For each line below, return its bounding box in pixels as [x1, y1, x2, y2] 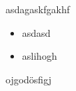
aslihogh [22, 49, 57, 63]
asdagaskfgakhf [6, 2, 70, 16]
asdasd [22, 25, 51, 40]
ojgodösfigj [6, 72, 52, 86]
